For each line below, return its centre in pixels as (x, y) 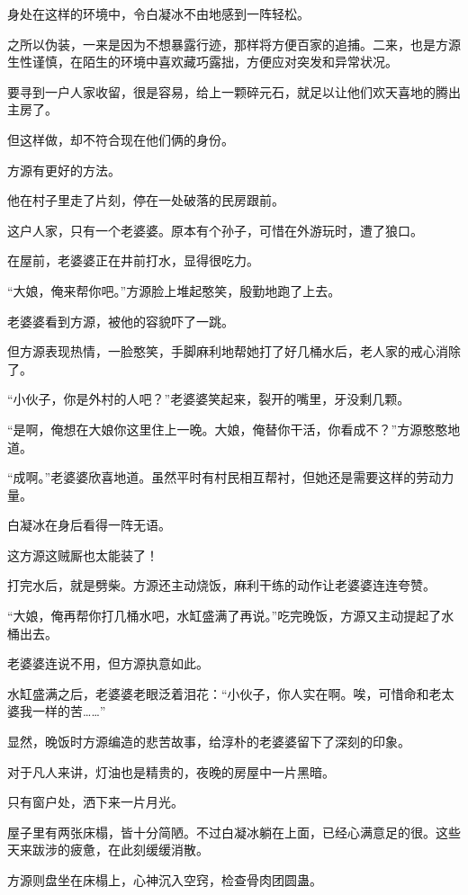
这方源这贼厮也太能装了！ (83, 555)
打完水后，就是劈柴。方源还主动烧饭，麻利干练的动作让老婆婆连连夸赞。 (221, 585)
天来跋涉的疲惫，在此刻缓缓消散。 (108, 850)
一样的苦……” (69, 711)
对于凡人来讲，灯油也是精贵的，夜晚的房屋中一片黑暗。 (171, 771)
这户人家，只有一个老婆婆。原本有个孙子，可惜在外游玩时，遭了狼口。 (215, 230)
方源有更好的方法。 (64, 170)
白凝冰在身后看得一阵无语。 (89, 525)
